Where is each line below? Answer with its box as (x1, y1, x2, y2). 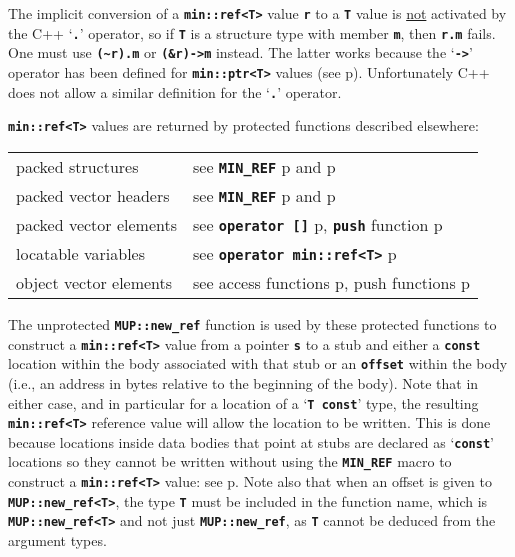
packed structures (16, 154, 139, 178)
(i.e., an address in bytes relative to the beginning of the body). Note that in (8, 372, 479, 393)
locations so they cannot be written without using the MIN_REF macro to (8, 451, 452, 472)
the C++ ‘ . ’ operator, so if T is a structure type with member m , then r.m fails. (8, 22, 496, 43)
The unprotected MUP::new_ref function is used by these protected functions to (8, 313, 497, 334)
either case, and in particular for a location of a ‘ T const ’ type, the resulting (8, 392, 479, 413)
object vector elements (16, 270, 173, 294)
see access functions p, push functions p (192, 270, 470, 294)
